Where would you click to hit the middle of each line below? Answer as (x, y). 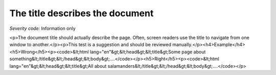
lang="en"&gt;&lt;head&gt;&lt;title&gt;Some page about (148, 52)
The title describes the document (82, 13)
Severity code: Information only (43, 28)
